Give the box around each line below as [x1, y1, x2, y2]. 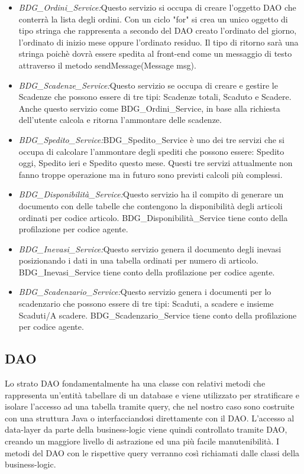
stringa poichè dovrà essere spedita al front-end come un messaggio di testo [18, 47, 292, 60]
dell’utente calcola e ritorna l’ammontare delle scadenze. [18, 113, 222, 126]
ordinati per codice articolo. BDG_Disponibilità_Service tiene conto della [18, 211, 288, 223]
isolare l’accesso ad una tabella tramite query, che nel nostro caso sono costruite [5, 400, 295, 413]
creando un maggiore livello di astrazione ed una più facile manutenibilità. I [5, 435, 280, 447]
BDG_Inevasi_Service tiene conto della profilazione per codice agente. [18, 265, 275, 278]
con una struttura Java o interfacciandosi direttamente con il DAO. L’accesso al [5, 411, 295, 424]
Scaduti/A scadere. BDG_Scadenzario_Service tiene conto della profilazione [18, 309, 297, 321]
